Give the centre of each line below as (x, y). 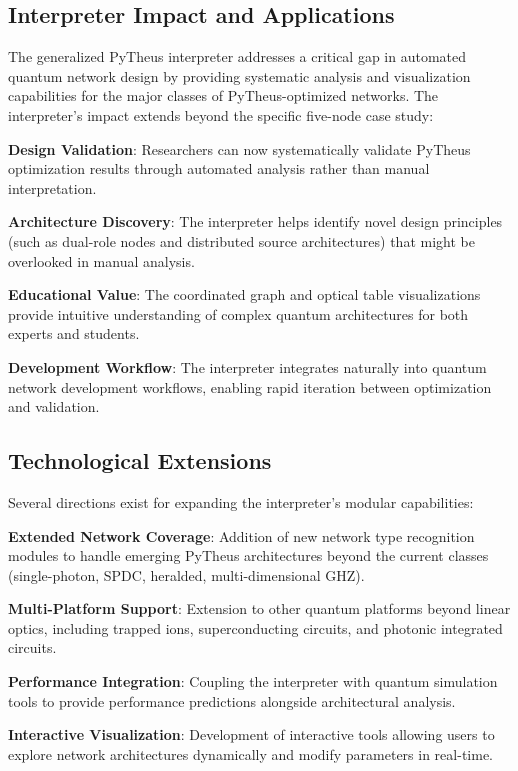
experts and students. (74, 333)
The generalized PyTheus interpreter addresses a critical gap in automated (237, 56)
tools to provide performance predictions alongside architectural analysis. (232, 700)
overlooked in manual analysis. (101, 260)
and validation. (54, 406)
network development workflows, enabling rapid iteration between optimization (250, 386)
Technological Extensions (140, 460)
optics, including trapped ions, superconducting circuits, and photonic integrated (255, 627)
